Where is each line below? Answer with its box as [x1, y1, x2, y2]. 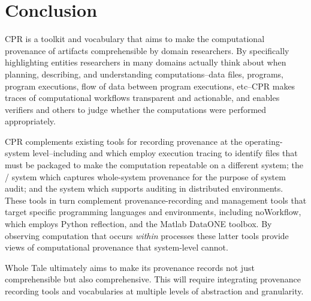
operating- [244, 135, 283, 147]
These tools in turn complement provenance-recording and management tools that [5, 193, 307, 206]
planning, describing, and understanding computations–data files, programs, [5, 67, 283, 80]
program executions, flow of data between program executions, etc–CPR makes [5, 79, 295, 92]
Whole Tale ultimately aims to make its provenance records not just [5, 261, 255, 273]
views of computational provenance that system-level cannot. [5, 241, 228, 254]
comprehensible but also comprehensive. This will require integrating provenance [5, 273, 301, 285]
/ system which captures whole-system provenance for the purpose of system [5, 170, 286, 183]
